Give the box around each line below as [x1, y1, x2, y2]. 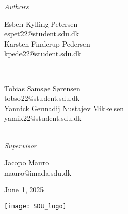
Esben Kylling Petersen [4, 18, 78, 29]
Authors [4, 1, 29, 11]
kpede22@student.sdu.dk [4, 48, 81, 59]
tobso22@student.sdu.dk [4, 93, 80, 103]
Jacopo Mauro [4, 157, 49, 168]
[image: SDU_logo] [4, 202, 67, 210]
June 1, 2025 [4, 184, 44, 195]
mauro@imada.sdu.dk [4, 167, 72, 178]
